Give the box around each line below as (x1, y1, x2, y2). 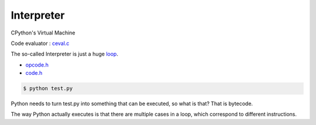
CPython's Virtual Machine (11, 29, 75, 36)
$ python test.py (23, 85, 73, 92)
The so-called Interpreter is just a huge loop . (11, 50, 118, 58)
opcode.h (25, 61, 49, 68)
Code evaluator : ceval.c (11, 40, 70, 47)
